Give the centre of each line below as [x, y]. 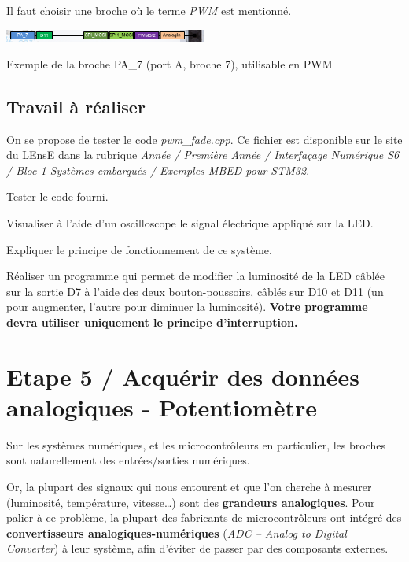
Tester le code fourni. [57, 196]
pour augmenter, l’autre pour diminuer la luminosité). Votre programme [187, 307]
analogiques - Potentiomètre [162, 407]
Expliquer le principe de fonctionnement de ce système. [139, 249]
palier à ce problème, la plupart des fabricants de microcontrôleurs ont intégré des [204, 518]
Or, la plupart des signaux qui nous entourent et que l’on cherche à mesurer [189, 487]
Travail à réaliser [76, 106]
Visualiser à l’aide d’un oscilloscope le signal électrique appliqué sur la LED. [190, 222]
